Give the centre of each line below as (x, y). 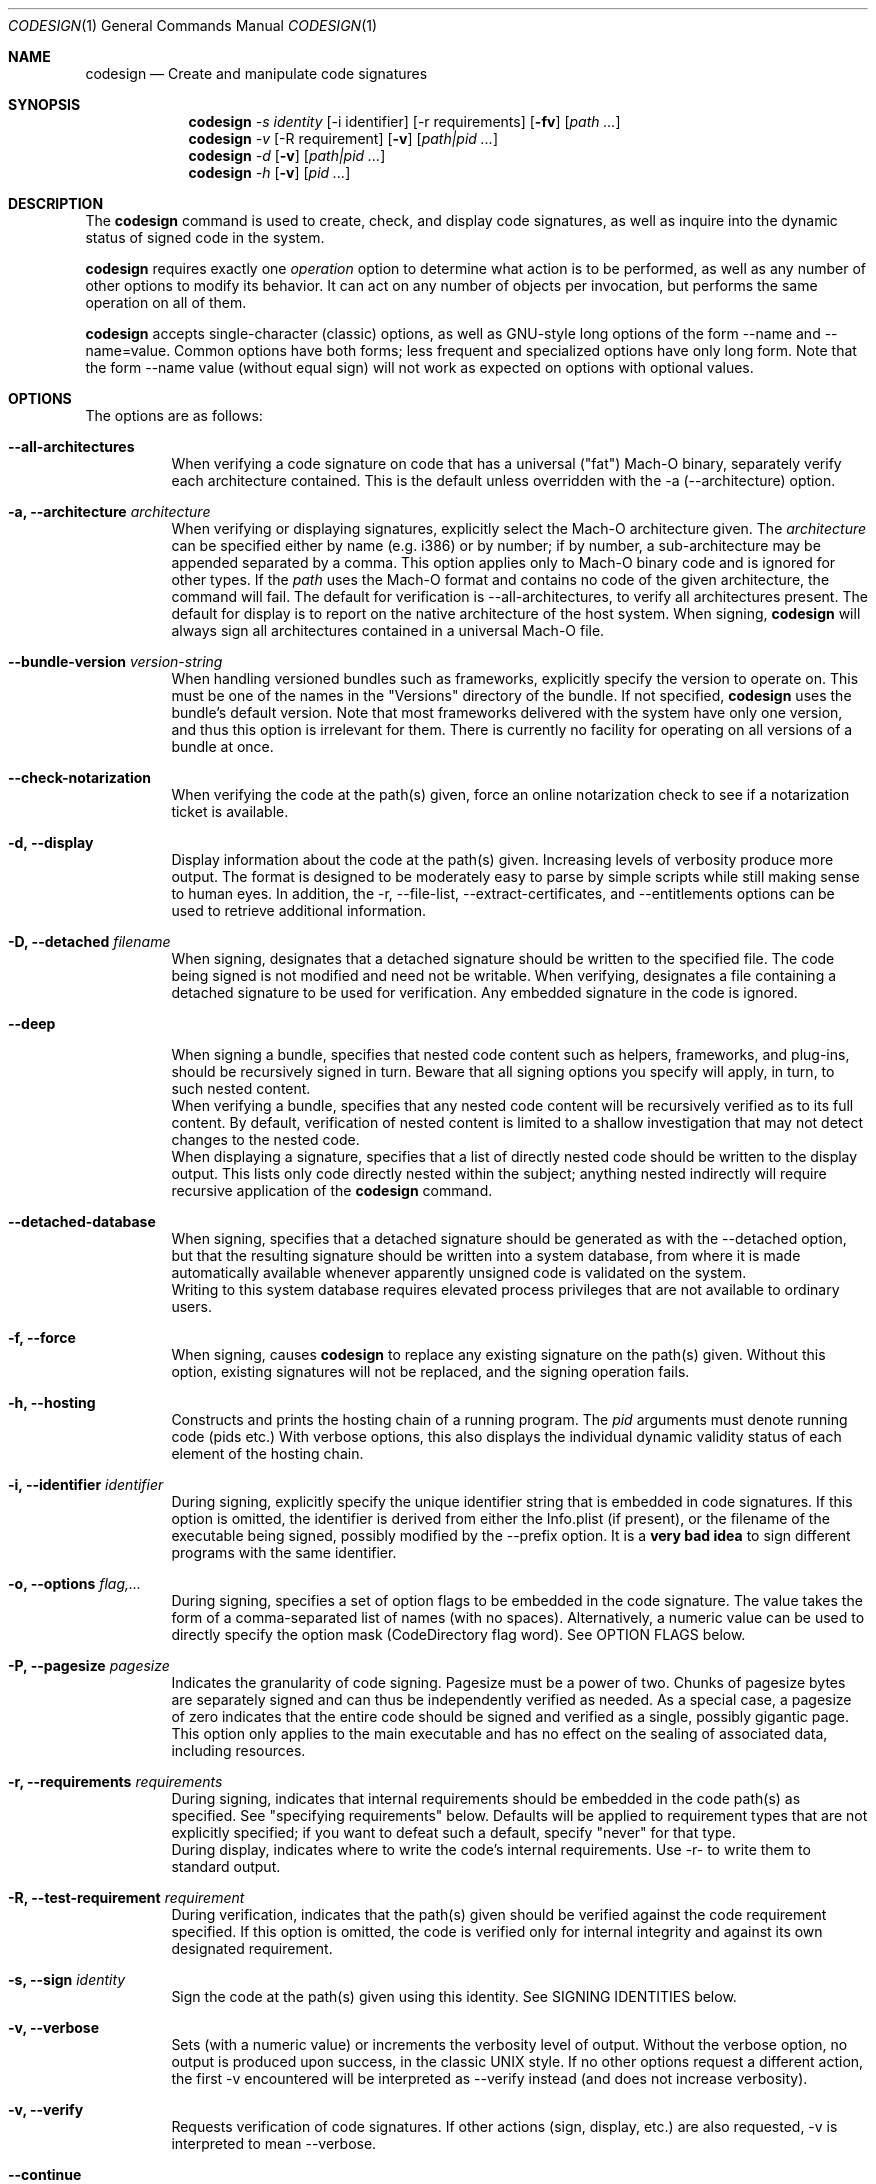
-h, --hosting (52, 1402)
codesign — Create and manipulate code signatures (256, 73)
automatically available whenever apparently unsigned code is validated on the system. (459, 1272)
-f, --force (42, 1337)
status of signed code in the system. (205, 237)
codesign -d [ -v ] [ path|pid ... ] (287, 155)
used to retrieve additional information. (299, 910)
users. (191, 1306)
